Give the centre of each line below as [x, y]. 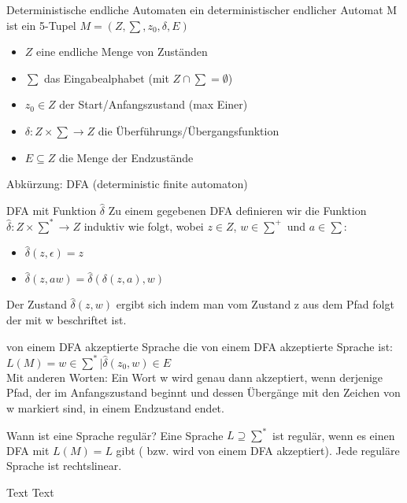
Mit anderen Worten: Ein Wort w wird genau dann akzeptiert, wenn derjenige [195, 377]
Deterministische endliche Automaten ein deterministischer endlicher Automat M [202, 9]
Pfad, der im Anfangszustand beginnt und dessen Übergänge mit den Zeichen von [203, 392]
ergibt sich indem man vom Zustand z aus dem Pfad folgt [255, 304]
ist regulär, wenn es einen [334, 435]
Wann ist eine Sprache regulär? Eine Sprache [115, 435]
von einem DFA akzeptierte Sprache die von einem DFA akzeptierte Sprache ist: [200, 346]
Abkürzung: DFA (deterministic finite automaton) [127, 184]
